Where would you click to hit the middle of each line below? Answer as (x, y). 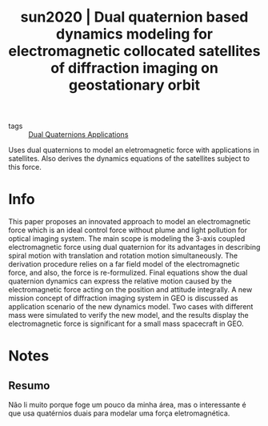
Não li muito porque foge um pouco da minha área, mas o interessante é (127, 405)
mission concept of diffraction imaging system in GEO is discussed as (123, 298)
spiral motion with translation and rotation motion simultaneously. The (123, 255)
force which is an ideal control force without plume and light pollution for (128, 230)
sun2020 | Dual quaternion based (134, 17)
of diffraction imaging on (134, 68)
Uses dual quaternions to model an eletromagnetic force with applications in (134, 150)
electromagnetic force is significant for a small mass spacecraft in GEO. (126, 324)
